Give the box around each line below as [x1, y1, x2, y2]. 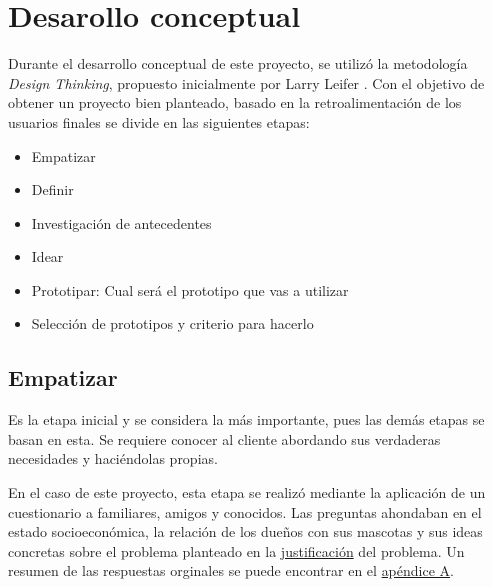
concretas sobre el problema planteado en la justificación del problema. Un [8, 540, 465, 561]
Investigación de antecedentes [31, 212, 212, 233]
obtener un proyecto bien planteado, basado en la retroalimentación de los [8, 92, 462, 113]
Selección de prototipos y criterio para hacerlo [31, 313, 314, 334]
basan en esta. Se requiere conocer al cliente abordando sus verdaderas [8, 428, 441, 449]
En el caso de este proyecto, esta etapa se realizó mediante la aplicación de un [8, 482, 486, 503]
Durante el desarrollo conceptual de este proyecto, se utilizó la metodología [8, 53, 468, 74]
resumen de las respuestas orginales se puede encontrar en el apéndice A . [8, 560, 454, 581]
